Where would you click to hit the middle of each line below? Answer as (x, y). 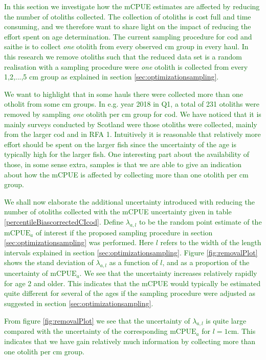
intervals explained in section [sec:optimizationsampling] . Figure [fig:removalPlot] (131, 252)
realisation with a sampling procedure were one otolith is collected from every (126, 66)
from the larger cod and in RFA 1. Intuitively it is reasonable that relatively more (132, 134)
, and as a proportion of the (206, 262)
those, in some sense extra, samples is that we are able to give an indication (123, 164)
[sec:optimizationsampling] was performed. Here (79, 242)
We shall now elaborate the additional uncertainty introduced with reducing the (129, 201)
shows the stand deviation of (49, 262)
